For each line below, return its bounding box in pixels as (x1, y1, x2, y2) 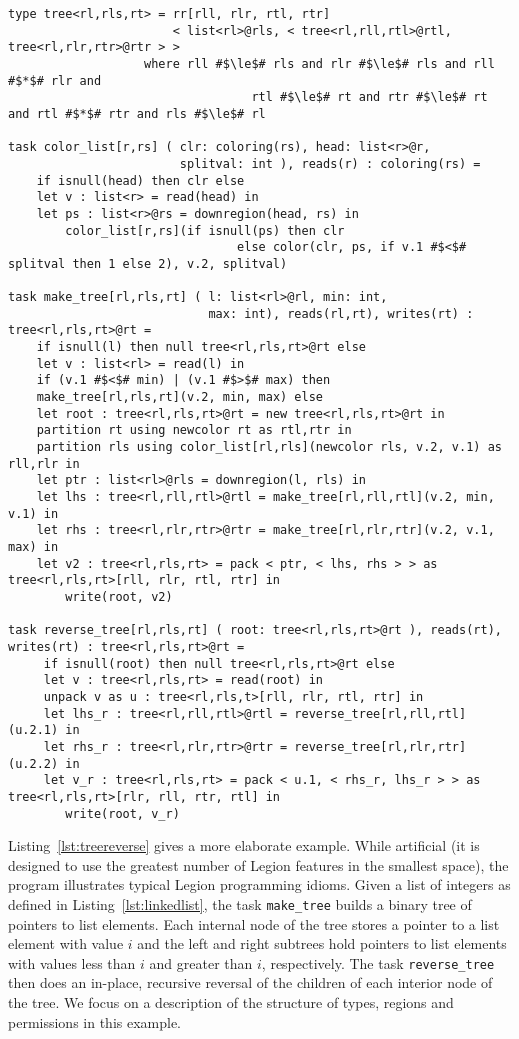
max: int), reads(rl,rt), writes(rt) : (208, 306, 474, 321)
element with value (8, 933, 124, 954)
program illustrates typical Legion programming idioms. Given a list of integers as (8, 874, 511, 895)
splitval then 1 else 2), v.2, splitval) (8, 256, 288, 271)
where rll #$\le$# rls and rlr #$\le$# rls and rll (144, 56, 495, 71)
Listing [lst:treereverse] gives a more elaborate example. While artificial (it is (8, 835, 480, 856)
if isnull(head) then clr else (36, 173, 245, 188)
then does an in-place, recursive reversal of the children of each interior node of (8, 972, 493, 993)
